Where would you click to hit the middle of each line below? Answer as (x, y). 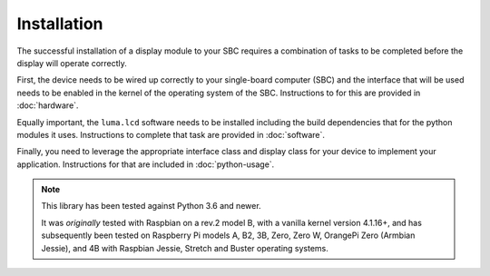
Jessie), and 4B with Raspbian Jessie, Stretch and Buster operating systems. (185, 248)
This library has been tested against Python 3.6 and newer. (152, 206)
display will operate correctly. (72, 63)
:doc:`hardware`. (48, 105)
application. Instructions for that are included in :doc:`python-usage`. (146, 164)
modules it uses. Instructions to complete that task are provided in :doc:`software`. (171, 134)
